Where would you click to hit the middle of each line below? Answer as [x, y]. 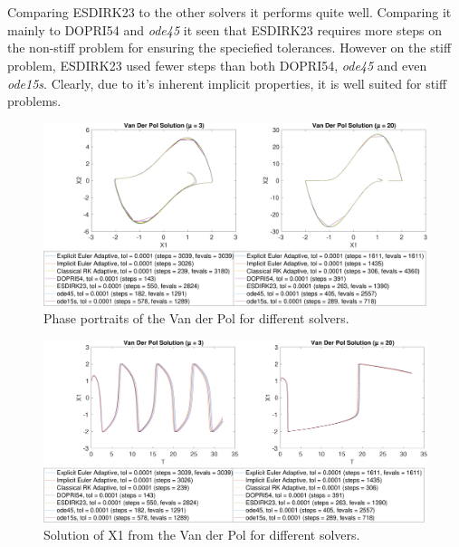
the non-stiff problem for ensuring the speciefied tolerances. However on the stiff [229, 48]
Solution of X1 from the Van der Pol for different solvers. [202, 535]
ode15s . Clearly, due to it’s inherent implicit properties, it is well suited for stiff [227, 83]
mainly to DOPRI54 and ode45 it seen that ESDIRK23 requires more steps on [225, 29]
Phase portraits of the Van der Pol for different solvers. [196, 318]
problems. [34, 101]
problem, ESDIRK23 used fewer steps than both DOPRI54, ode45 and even [217, 65]
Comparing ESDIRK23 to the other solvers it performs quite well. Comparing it [229, 12]
